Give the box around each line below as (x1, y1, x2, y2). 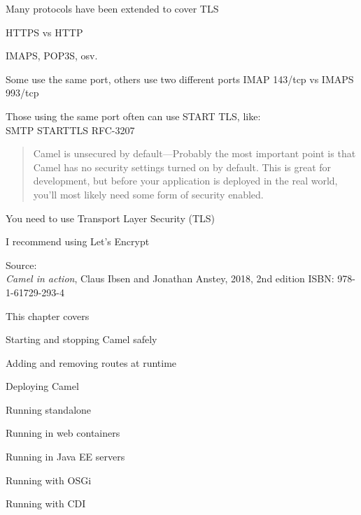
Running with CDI (6, 496, 86, 511)
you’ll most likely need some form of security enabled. (33, 187, 264, 201)
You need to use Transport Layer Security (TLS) (6, 210, 215, 225)
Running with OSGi (6, 472, 92, 487)
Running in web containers (6, 426, 120, 440)
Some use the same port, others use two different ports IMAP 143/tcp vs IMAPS (6, 71, 354, 86)
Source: (6, 257, 37, 272)
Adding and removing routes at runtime (6, 355, 177, 370)
